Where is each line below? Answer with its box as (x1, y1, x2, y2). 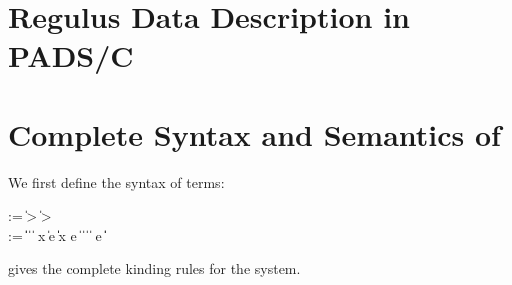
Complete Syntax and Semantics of (8, 113, 501, 154)
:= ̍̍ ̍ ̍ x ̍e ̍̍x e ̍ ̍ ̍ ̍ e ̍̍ (8, 224, 106, 245)
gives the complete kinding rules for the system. (8, 258, 301, 279)
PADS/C (8, 35, 134, 76)
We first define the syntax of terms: (8, 171, 225, 192)
